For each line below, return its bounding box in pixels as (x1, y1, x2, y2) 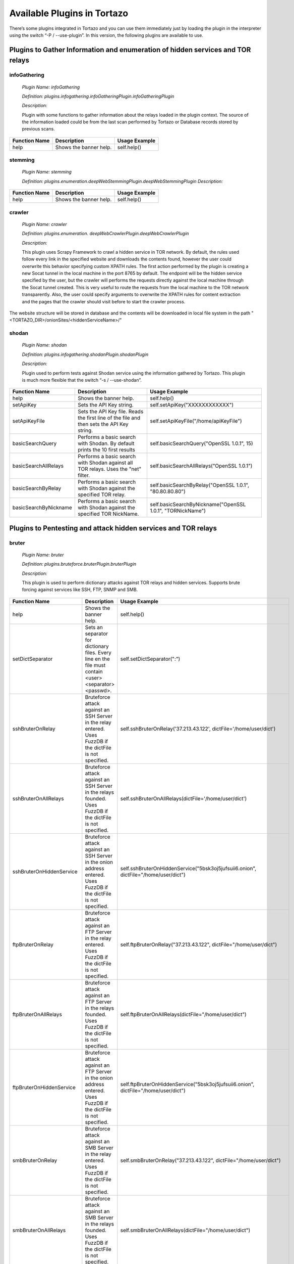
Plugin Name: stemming (22, 169, 72, 175)
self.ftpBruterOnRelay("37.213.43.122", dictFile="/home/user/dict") (120, 941, 277, 948)
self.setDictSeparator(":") (120, 655, 181, 662)
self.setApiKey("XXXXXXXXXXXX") (150, 401, 234, 409)
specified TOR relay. (77, 491, 126, 498)
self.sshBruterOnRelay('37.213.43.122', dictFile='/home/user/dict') (120, 725, 276, 732)
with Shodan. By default (77, 440, 135, 447)
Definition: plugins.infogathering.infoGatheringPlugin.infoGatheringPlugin (22, 93, 174, 99)
